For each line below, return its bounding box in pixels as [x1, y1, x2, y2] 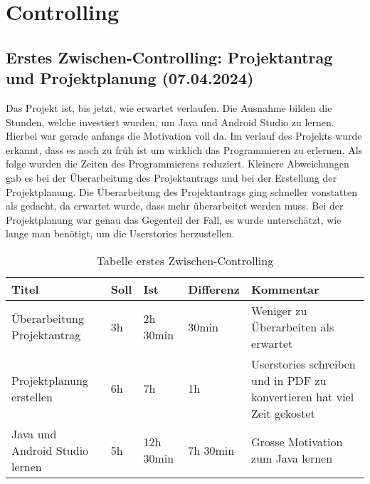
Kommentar [251, 280, 319, 297]
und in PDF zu [251, 371, 327, 388]
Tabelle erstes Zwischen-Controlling [96, 252, 274, 269]
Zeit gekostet [251, 404, 315, 421]
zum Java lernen [251, 450, 333, 467]
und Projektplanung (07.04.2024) [6, 67, 254, 89]
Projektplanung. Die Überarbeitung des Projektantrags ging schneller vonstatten [6, 184, 357, 199]
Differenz [188, 280, 240, 297]
